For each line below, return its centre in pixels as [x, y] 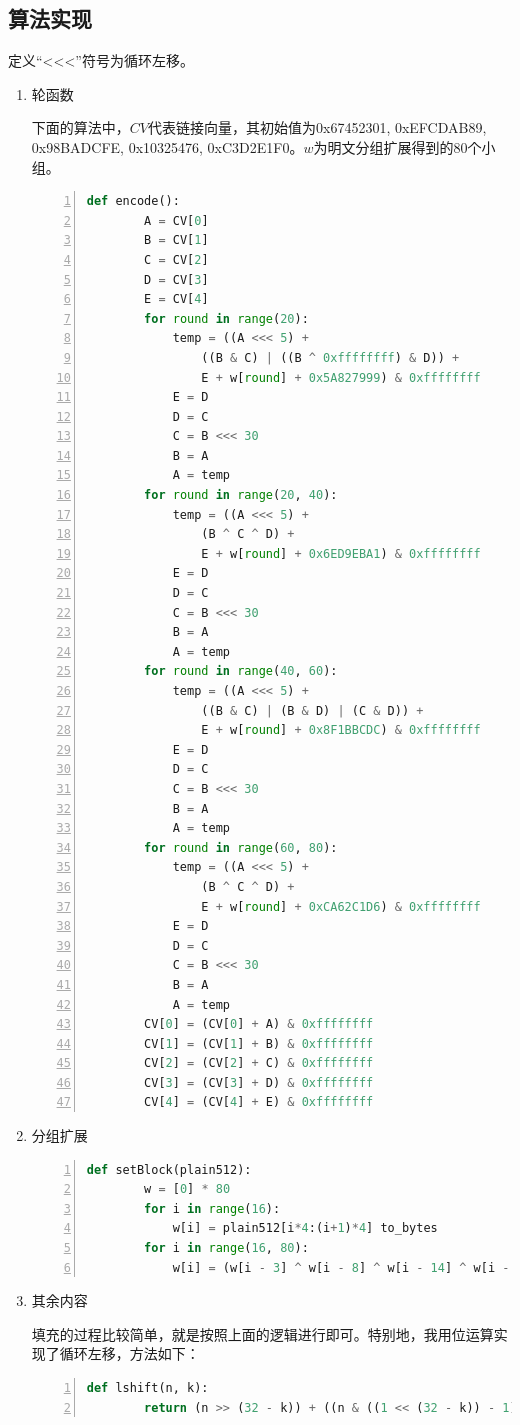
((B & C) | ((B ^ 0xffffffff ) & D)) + [330, 357]
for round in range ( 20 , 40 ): [241, 495]
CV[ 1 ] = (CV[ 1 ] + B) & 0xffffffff [259, 1043]
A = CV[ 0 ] [176, 220]
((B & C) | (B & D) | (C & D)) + [312, 710]
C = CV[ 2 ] [176, 259]
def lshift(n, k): [147, 1388]
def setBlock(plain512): [169, 1169]
